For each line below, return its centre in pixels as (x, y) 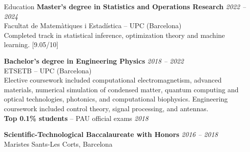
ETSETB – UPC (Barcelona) (48, 70)
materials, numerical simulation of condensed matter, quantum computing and (121, 89)
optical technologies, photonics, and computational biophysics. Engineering (116, 99)
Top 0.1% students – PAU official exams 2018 (76, 118)
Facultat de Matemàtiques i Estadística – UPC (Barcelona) (93, 25)
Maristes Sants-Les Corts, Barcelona (58, 144)
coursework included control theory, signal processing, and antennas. (106, 108)
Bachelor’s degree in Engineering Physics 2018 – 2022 (94, 60)
